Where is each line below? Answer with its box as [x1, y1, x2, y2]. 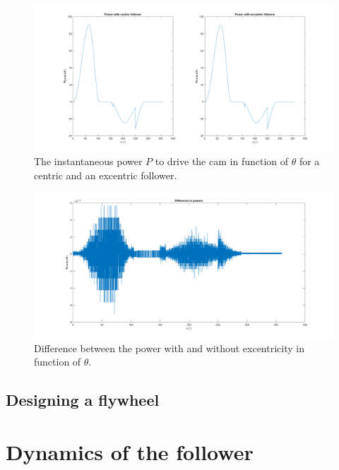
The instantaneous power [34, 154, 143, 169]
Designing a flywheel [6, 389, 160, 411]
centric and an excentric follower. [34, 167, 177, 182]
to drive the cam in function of [155, 154, 289, 169]
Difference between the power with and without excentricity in [34, 340, 304, 355]
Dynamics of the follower [6, 437, 254, 466]
